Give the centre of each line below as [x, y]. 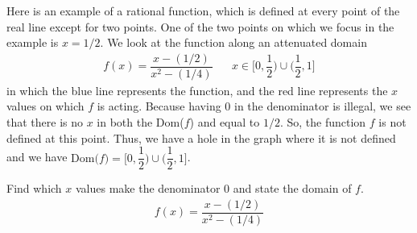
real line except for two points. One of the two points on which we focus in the [200, 26]
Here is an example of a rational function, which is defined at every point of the [203, 10]
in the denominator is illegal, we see [323, 106]
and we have [37, 157]
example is [33, 42]
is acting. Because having [159, 106]
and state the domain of [292, 188]
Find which [34, 188]
